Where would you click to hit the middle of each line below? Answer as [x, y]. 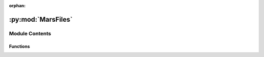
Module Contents [30, 33]
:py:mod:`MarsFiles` [41, 19]
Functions [20, 46]
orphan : [17, 6]
